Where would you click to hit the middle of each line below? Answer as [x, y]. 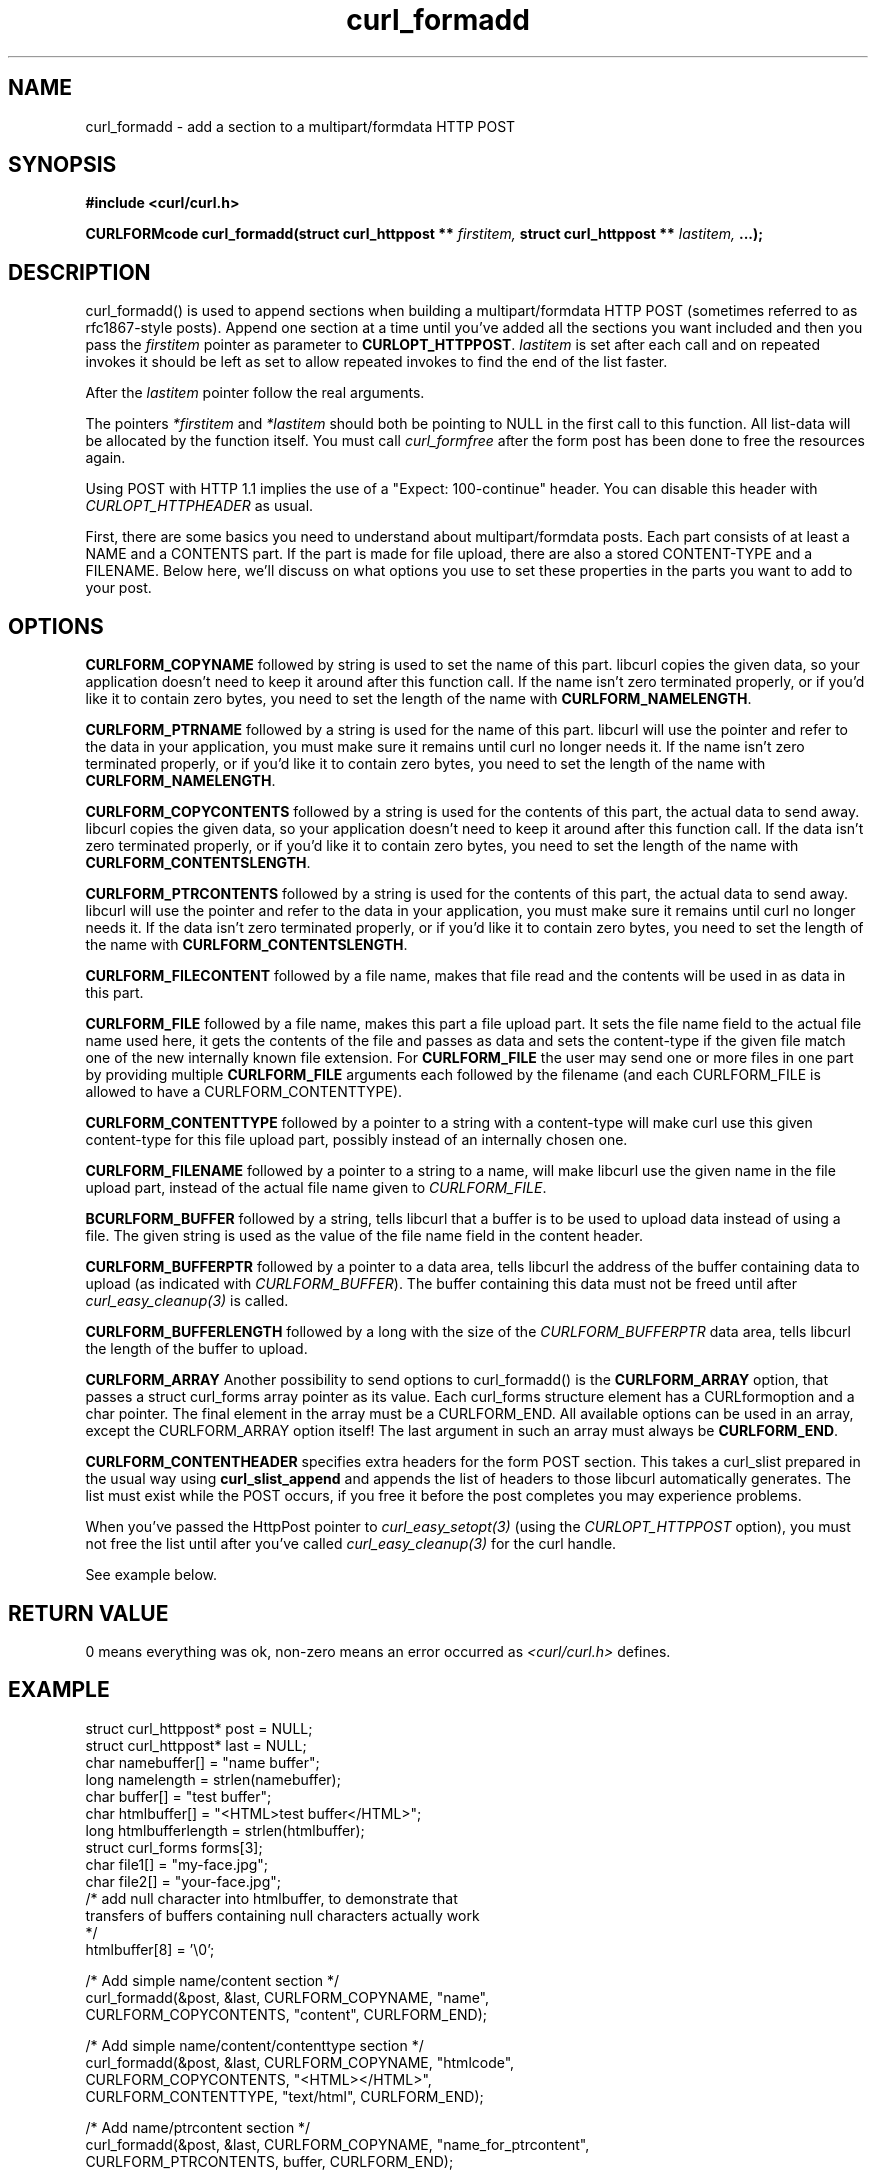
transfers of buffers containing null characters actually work [282, 1915]
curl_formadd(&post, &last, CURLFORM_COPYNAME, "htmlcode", [300, 2062]
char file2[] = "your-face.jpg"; [183, 1881]
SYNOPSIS [62, 165]
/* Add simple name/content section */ [212, 1980]
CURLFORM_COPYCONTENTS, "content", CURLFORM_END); [286, 2014]
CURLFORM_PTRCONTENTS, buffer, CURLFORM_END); [269, 2161]
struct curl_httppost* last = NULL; [196, 1745]
